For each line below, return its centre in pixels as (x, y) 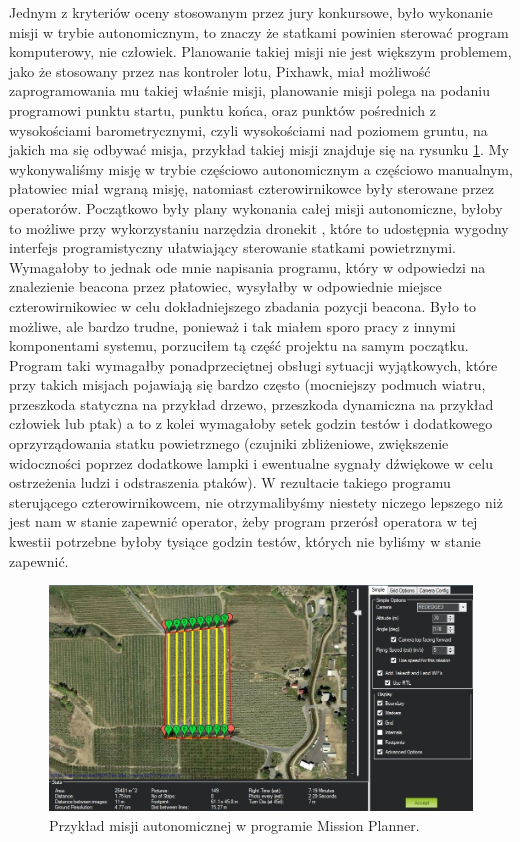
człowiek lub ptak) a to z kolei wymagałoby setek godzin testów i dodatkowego (251, 423)
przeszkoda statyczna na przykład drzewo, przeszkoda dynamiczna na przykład (251, 403)
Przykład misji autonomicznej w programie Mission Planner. (234, 824)
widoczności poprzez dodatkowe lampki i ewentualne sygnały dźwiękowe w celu (251, 462)
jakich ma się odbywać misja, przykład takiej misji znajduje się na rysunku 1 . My (259, 149)
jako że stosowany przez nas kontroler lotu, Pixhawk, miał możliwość (220, 70)
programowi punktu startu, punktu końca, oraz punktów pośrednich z (223, 109)
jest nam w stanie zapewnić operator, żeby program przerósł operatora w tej (243, 521)
